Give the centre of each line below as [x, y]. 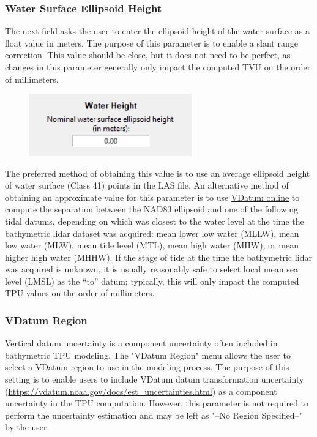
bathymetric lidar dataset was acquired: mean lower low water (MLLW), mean [152, 233]
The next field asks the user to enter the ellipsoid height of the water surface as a [157, 31]
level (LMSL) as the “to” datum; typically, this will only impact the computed [152, 281]
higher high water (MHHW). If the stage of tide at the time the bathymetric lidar [158, 257]
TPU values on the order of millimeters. [80, 293]
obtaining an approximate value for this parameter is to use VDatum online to [152, 197]
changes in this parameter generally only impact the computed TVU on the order [158, 67]
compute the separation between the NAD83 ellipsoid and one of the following [152, 209]
